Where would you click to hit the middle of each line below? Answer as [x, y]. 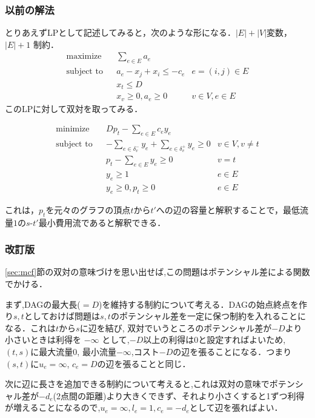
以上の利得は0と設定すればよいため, [214, 340]
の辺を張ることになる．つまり [232, 351]
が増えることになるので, [53, 407]
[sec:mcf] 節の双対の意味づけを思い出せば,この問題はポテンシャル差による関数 [157, 272]
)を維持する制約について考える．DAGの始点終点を [199, 304]
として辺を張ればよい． [236, 407]
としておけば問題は [62, 316]
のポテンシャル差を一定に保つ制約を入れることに [208, 316]
